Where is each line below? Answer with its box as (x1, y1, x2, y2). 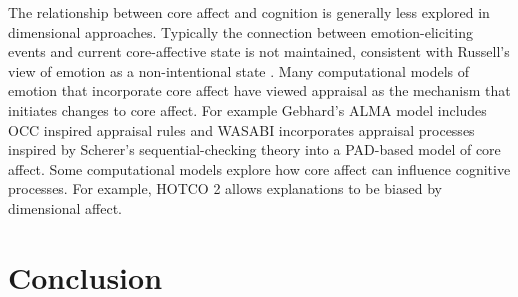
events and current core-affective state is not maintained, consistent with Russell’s (8, 41, 510, 62)
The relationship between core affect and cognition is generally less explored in (8, 2, 490, 22)
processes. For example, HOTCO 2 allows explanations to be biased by (8, 178, 442, 199)
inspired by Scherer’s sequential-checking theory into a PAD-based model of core (8, 139, 501, 160)
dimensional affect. (8, 197, 123, 218)
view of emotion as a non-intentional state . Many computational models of (8, 60, 470, 81)
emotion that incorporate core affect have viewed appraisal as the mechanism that (8, 80, 511, 101)
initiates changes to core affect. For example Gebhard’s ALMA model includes (8, 99, 487, 120)
